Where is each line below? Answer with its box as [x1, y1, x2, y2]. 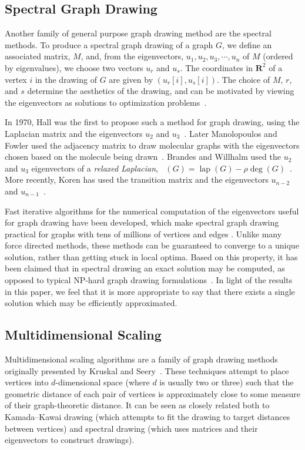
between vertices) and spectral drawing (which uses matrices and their [5, 422, 258, 434]
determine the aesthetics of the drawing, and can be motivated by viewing [27, 85, 294, 97]
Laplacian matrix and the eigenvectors [5, 127, 143, 139]
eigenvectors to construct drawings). [5, 434, 135, 446]
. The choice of [217, 73, 270, 85]
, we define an [222, 38, 272, 51]
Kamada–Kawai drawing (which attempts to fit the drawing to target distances [5, 411, 290, 423]
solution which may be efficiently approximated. [5, 297, 177, 309]
